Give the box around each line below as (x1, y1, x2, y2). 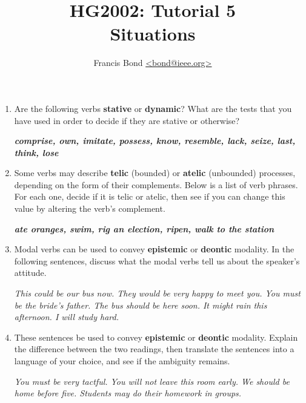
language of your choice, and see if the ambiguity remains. (14, 355, 230, 367)
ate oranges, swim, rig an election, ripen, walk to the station (14, 222, 274, 235)
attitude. (14, 266, 47, 279)
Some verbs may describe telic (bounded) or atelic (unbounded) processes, (14, 166, 296, 179)
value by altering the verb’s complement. (14, 202, 165, 215)
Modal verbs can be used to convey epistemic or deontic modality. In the (14, 243, 294, 255)
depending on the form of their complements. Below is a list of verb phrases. (14, 178, 298, 191)
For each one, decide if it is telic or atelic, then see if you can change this (14, 190, 285, 203)
